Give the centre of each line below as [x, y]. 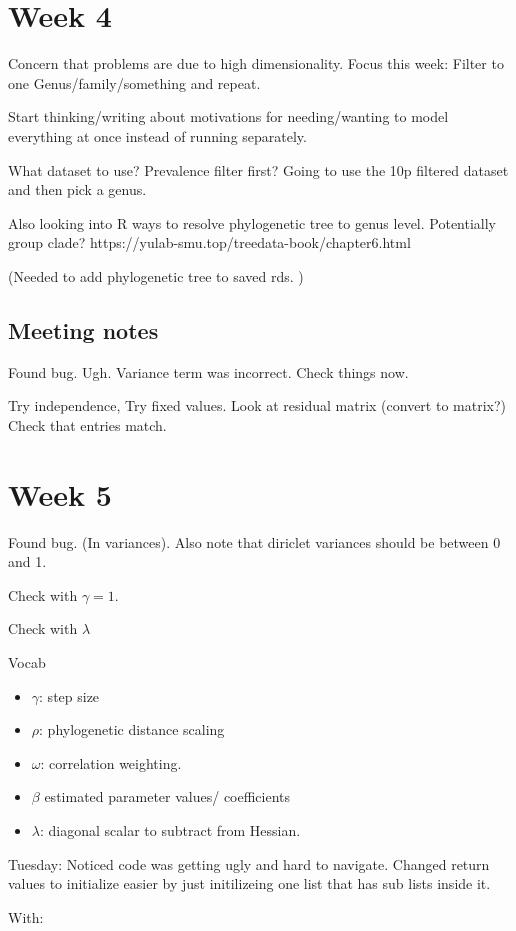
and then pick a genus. [77, 189]
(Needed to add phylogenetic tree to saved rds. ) [156, 275]
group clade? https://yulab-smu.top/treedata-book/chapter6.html [209, 242]
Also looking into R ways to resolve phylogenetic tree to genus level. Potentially [252, 222]
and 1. [27, 561]
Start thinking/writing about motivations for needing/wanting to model [228, 116]
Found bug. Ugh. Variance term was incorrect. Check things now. [208, 371]
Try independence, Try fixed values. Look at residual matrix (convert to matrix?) [257, 405]
